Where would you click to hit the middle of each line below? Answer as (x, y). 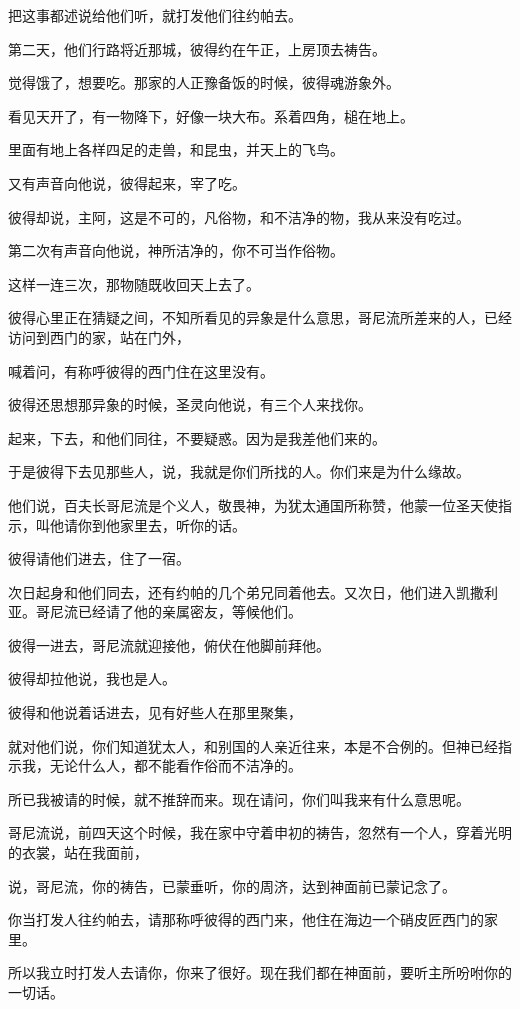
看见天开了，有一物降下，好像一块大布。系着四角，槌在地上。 (211, 115)
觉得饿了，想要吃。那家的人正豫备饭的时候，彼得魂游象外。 (204, 82)
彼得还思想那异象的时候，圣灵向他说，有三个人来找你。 (190, 404)
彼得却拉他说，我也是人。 (92, 678)
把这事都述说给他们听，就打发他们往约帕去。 (155, 15)
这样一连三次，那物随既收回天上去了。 (134, 283)
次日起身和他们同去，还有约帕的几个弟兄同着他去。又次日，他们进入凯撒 (246, 591)
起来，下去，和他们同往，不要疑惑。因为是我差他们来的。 (197, 437)
